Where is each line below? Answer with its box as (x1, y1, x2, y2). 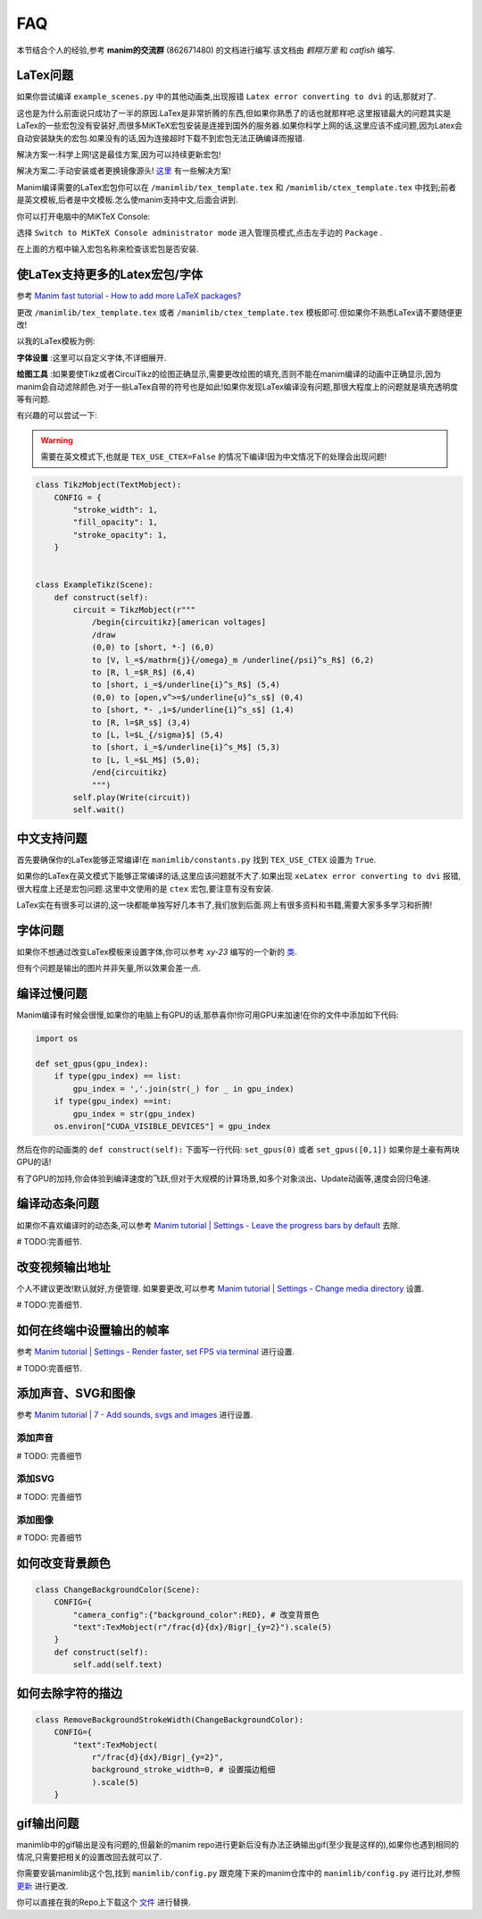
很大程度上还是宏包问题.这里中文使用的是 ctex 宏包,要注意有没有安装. (16, 883, 274, 893)
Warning (40, 434, 73, 446)
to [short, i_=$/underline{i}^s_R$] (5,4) (91, 680, 280, 690)
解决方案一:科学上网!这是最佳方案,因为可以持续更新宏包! (16, 149, 222, 160)
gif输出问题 (16, 1815, 79, 1831)
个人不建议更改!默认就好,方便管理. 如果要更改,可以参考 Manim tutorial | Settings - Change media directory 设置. (16, 1283, 424, 1294)
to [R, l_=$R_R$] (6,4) (91, 667, 196, 678)
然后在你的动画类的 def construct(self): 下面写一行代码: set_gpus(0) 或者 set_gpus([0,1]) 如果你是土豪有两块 (16, 1144, 460, 1154)
